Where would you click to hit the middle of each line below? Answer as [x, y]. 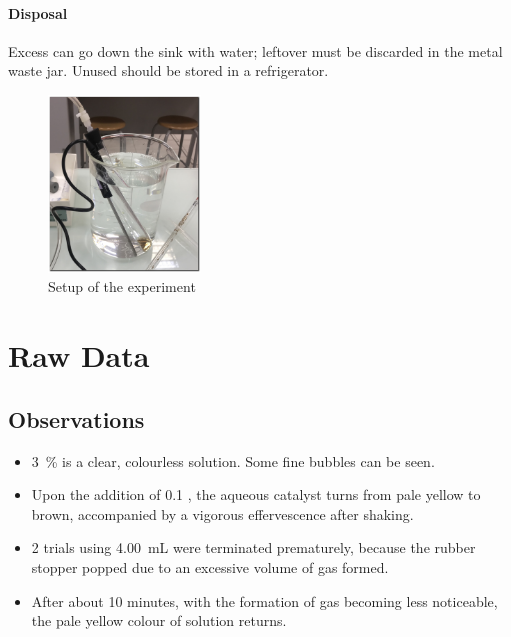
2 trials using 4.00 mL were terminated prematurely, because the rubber [253, 547]
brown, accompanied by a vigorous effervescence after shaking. [222, 513]
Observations [76, 418]
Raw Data [79, 355]
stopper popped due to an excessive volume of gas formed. [210, 566]
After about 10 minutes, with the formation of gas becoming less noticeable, [264, 600]
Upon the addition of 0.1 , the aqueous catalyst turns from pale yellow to [256, 494]
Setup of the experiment [122, 286]
